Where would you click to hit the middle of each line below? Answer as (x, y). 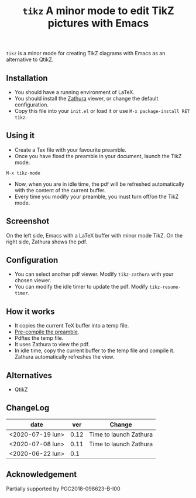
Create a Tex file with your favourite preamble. (71, 150)
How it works (30, 311)
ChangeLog (28, 408)
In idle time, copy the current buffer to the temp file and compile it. (94, 350)
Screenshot (28, 221)
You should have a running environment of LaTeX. (74, 92)
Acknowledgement (42, 474)
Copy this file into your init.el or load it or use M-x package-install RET (102, 111)
